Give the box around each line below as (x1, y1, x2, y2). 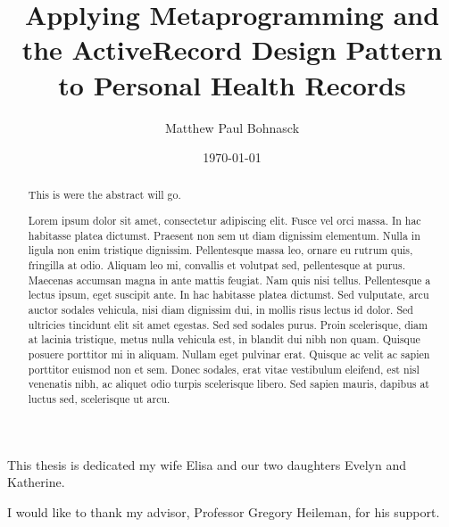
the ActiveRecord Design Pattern (21, 31, 443, 68)
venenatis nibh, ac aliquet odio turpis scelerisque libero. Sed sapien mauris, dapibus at (28, 376, 429, 391)
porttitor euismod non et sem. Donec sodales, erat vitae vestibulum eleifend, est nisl (28, 361, 420, 376)
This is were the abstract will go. (28, 187, 181, 202)
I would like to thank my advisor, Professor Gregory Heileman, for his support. (7, 502, 440, 521)
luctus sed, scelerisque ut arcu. (28, 391, 170, 406)
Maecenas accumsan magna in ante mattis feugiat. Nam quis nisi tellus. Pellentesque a (28, 272, 431, 287)
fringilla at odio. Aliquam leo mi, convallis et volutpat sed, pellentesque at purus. (28, 258, 405, 272)
